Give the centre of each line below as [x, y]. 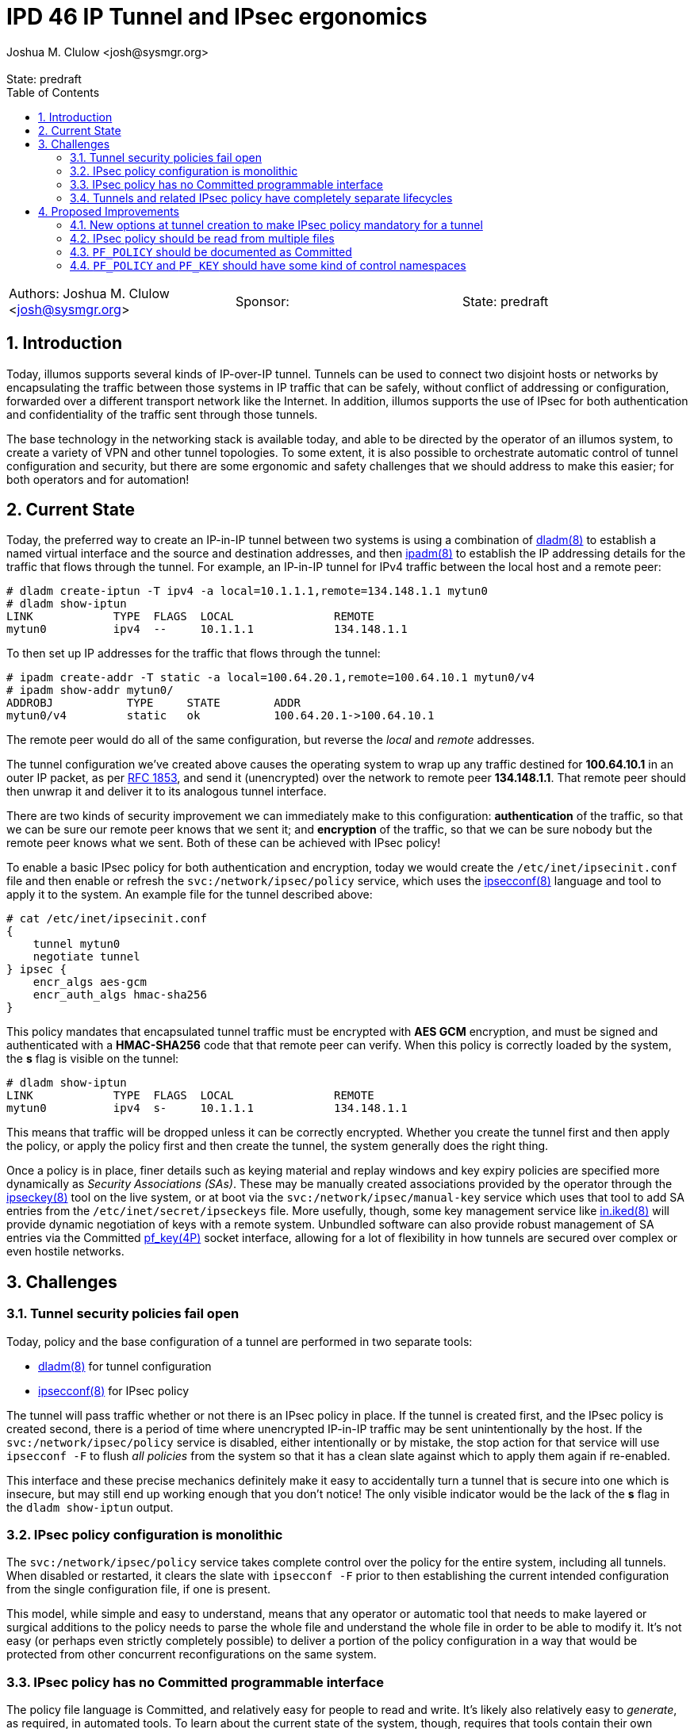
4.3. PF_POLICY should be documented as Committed [211, 251]
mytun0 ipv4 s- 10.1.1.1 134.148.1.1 [207, 1108]
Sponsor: [262, 301]
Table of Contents [53, 92]
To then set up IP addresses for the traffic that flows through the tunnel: [194, 654]
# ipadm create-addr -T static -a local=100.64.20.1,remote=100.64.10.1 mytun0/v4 [270, 678]
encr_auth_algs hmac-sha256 [120, 995]
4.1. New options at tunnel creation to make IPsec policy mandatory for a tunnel [276, 224]
